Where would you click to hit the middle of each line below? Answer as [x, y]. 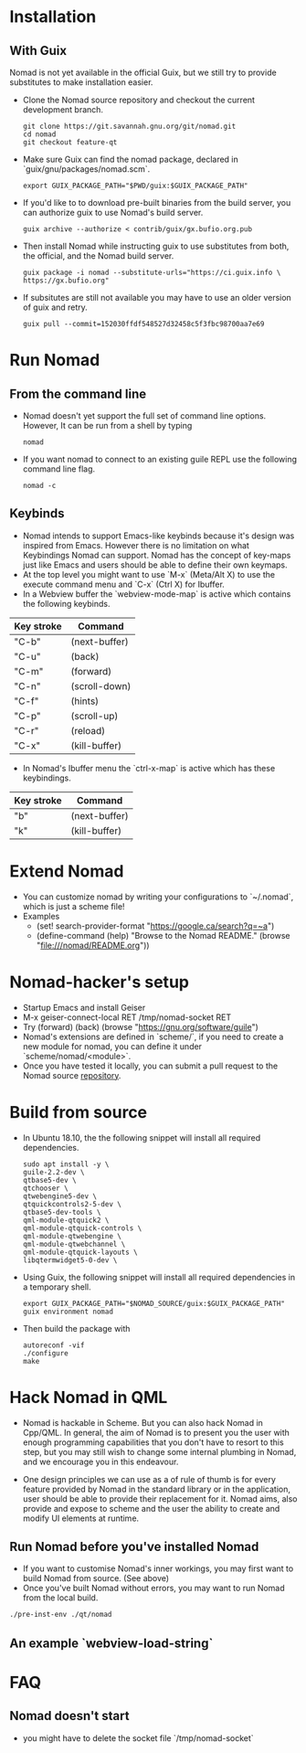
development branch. [63, 110]
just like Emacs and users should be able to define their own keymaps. [155, 565]
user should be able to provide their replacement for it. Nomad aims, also [160, 1498]
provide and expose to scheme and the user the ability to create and [151, 1508]
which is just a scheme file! [74, 906]
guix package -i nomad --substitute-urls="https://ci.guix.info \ [152, 272]
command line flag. [59, 469]
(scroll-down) [101, 685]
